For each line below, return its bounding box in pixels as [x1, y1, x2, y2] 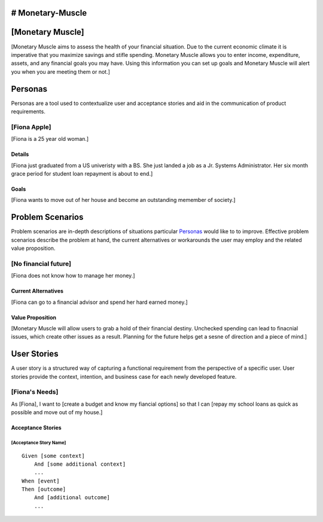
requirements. [11, 108, 46, 115]
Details [11, 150, 29, 158]
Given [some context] [22, 452, 85, 459]
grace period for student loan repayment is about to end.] [11, 170, 153, 177]
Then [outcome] [22, 486, 66, 493]
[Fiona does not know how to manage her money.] [11, 272, 135, 279]
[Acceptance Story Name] [11, 439, 66, 446]
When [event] [22, 477, 60, 484]
